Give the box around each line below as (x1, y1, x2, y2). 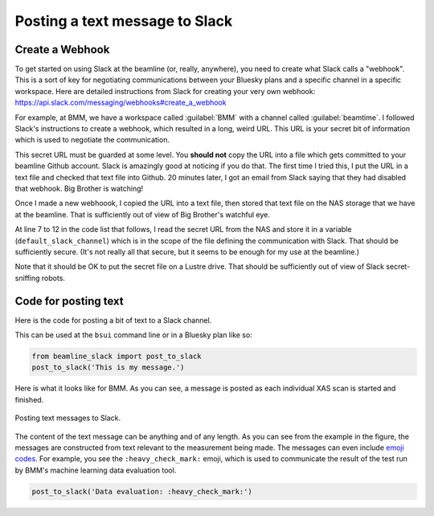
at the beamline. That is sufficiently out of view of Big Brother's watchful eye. (14, 209, 271, 219)
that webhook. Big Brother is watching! (14, 184, 144, 193)
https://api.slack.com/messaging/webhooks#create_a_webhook (14, 97, 227, 108)
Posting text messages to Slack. (14, 413, 121, 423)
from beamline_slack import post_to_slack (31, 351, 202, 361)
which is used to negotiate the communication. (14, 135, 170, 145)
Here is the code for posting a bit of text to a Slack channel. (14, 315, 212, 325)
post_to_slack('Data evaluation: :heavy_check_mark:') (31, 487, 252, 496)
